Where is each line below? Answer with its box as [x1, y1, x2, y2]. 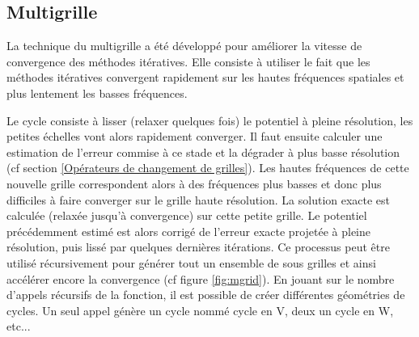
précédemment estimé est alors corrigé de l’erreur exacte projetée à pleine [6, 222, 371, 239]
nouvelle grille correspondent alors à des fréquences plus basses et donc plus [6, 175, 382, 192]
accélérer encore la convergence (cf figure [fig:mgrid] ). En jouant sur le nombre [6, 270, 395, 287]
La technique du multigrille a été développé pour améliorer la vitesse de [6, 37, 362, 54]
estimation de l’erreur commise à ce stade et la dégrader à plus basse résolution [6, 143, 400, 160]
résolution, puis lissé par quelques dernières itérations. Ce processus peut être [6, 238, 390, 255]
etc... [6, 318, 31, 335]
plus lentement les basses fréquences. [6, 84, 188, 101]
